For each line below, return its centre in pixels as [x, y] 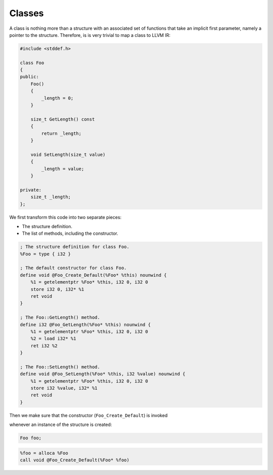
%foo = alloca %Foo [44, 453]
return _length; [61, 133]
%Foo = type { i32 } [45, 254]
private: [31, 190]
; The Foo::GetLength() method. [60, 318]
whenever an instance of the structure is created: [61, 425]
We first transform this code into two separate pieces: [65, 217]
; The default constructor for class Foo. [73, 268]
